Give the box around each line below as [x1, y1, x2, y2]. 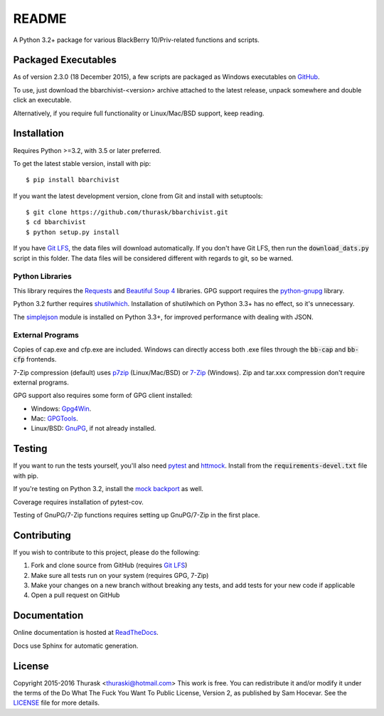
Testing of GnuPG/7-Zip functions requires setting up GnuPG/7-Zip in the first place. [13, 510, 260, 519]
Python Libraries [13, 271, 73, 281]
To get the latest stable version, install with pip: [13, 159, 151, 167]
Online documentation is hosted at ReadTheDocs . [13, 628, 159, 637]
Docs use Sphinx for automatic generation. [13, 641, 139, 650]
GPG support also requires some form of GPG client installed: [13, 391, 193, 400]
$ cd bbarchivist [26, 218, 86, 226]
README [13, 11, 67, 26]
